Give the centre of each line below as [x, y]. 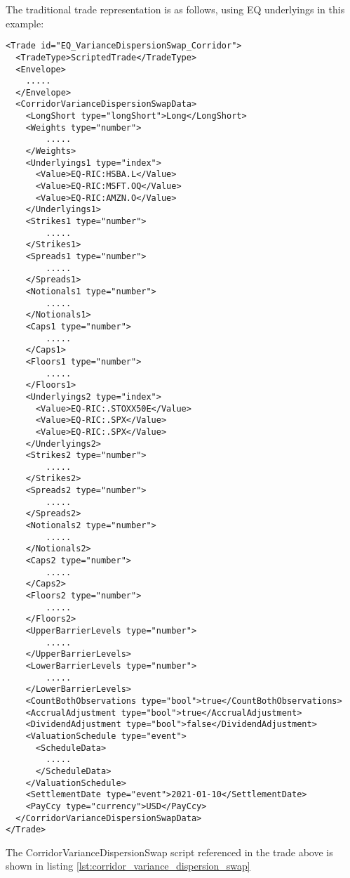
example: [25, 23]
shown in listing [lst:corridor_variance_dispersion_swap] [128, 866]
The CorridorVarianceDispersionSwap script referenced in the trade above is [169, 852]
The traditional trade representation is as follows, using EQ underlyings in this [175, 9]
